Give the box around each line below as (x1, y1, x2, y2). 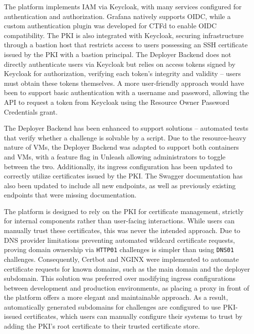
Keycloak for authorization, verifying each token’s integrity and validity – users (4, 68, 241, 79)
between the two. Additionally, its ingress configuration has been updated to (4, 161, 233, 171)
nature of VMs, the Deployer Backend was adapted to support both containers (4, 142, 239, 152)
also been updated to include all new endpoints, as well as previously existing (4, 180, 236, 190)
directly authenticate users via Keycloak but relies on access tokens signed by (4, 59, 235, 69)
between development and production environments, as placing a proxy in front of (4, 282, 250, 293)
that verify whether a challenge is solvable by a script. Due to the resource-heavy (4, 132, 247, 142)
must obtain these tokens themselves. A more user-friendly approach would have (4, 78, 244, 88)
